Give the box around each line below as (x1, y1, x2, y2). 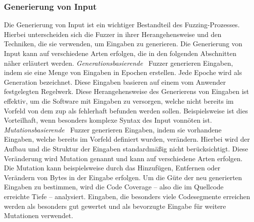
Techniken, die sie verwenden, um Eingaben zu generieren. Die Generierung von (4, 38, 243, 49)
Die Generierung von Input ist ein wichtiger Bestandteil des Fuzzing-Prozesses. (4, 19, 240, 30)
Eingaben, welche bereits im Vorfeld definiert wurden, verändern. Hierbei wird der (4, 134, 250, 144)
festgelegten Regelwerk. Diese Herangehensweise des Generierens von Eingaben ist (4, 86, 249, 96)
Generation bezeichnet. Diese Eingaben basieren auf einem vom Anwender (4, 76, 226, 87)
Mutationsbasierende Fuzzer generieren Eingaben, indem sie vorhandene (4, 124, 222, 134)
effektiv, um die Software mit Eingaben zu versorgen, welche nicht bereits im (4, 95, 234, 106)
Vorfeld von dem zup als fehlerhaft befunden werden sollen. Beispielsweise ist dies (4, 105, 248, 115)
